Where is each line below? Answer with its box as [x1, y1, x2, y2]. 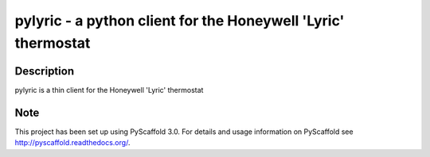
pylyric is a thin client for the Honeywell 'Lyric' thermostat [14, 85, 204, 94]
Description [14, 64, 75, 78]
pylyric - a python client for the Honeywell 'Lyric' [14, 12, 345, 29]
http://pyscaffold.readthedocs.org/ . [14, 138, 131, 147]
